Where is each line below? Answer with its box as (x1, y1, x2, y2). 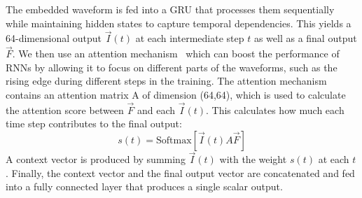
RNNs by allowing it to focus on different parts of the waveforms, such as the (6, 59, 337, 74)
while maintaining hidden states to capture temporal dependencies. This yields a (6, 15, 351, 30)
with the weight (219, 152, 287, 167)
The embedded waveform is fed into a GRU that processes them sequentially (6, 2, 335, 16)
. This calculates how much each (206, 102, 344, 117)
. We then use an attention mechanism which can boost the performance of (12, 46, 340, 61)
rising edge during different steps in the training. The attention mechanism (6, 73, 327, 88)
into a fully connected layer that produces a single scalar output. (6, 179, 283, 194)
